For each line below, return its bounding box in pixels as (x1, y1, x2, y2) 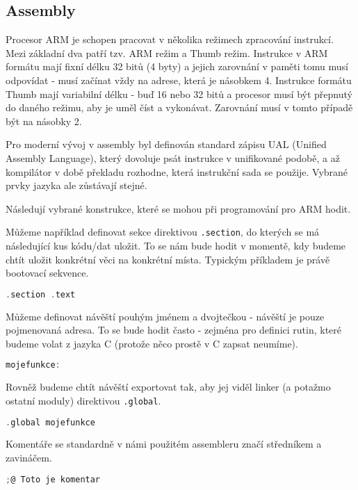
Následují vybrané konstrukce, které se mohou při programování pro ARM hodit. (6, 201, 351, 215)
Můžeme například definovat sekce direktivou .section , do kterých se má (6, 224, 320, 239)
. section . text (6, 289, 76, 300)
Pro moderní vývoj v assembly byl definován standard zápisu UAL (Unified (6, 137, 327, 152)
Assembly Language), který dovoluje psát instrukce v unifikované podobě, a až (6, 150, 340, 165)
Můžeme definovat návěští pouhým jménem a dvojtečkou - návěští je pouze (6, 309, 325, 323)
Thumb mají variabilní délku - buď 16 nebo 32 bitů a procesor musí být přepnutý (6, 86, 352, 101)
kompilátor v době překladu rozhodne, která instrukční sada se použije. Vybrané (6, 164, 348, 179)
